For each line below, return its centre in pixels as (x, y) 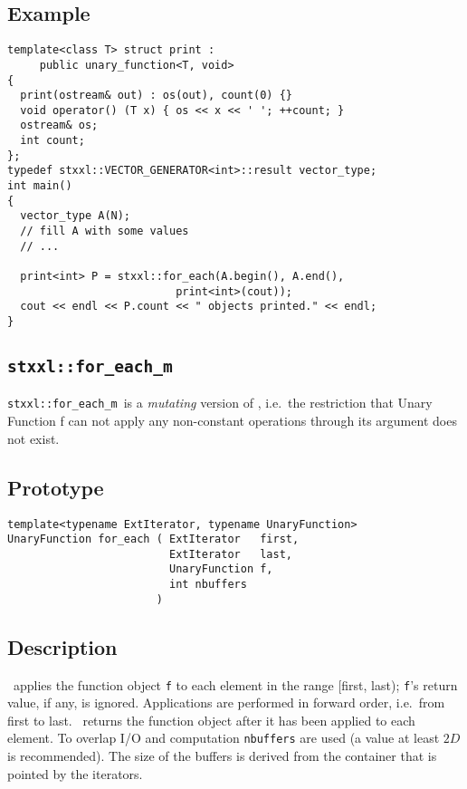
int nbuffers (208, 585)
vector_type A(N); (76, 216)
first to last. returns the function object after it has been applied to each (211, 720)
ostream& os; (59, 125)
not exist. (33, 438)
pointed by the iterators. (75, 773)
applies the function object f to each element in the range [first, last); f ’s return (235, 684)
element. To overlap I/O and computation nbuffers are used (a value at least (224, 738)
